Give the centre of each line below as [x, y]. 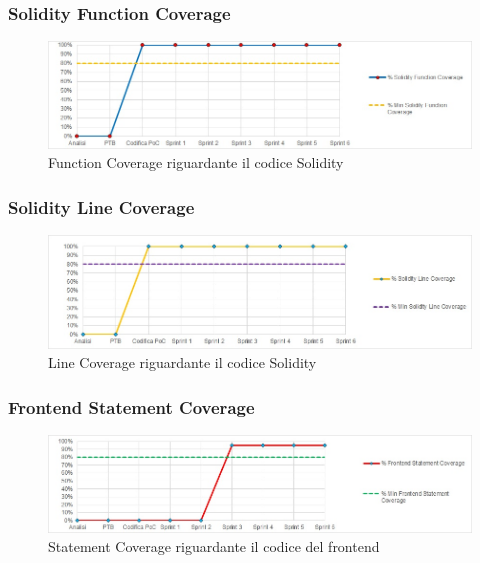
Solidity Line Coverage [101, 207]
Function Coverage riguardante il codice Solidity [196, 162]
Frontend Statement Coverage [131, 406]
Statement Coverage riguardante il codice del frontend [214, 546]
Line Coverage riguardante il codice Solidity [182, 362]
